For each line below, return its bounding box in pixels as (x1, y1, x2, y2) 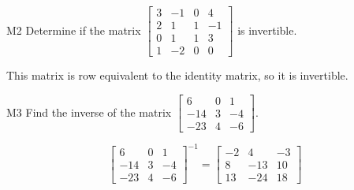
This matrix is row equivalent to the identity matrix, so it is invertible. (6, 67, 348, 84)
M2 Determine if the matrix (6, 21, 141, 38)
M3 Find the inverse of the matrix (6, 103, 172, 120)
